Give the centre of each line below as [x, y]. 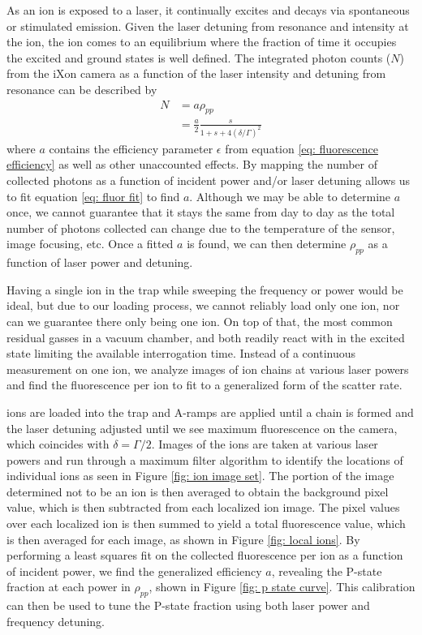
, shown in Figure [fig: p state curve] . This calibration [282, 587]
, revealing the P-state [327, 571]
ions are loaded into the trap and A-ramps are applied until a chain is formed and [210, 412]
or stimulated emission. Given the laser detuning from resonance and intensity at [208, 26]
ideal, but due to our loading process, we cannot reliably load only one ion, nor [203, 305]
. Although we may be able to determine [290, 196]
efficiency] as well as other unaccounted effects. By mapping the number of [192, 164]
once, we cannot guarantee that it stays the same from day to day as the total [201, 212]
